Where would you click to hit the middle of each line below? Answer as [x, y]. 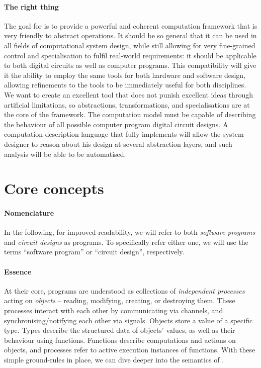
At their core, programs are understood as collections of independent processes [124, 290]
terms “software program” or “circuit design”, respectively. [94, 252]
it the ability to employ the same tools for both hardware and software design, [125, 75]
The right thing [31, 6]
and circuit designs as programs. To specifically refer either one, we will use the [126, 242]
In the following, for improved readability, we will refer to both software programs [130, 232]
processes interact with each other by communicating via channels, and [114, 310]
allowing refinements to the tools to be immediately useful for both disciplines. [125, 85]
